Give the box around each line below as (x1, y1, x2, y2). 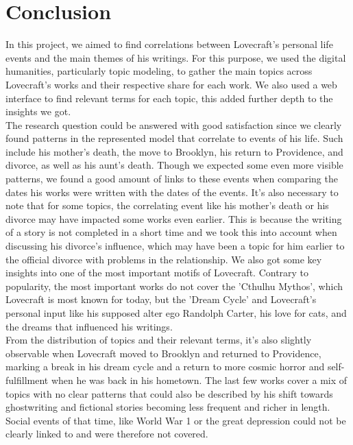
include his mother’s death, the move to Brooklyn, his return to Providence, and (5, 144, 343, 158)
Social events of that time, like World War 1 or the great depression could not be (5, 413, 346, 427)
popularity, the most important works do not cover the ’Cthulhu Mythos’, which (5, 278, 343, 293)
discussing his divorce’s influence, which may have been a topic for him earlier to (5, 239, 345, 253)
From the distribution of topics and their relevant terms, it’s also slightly (5, 333, 312, 347)
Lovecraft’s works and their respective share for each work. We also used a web (5, 77, 337, 91)
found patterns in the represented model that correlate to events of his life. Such (5, 131, 343, 145)
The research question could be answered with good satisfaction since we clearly (5, 117, 342, 132)
